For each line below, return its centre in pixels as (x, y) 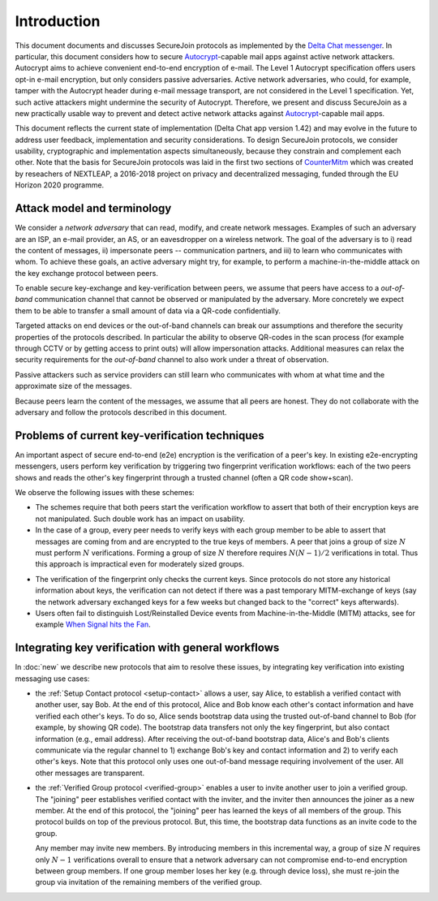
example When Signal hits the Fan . (93, 624)
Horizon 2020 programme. (60, 185)
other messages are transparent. (90, 773)
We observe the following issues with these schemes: (105, 493)
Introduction (58, 21)
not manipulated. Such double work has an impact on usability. (140, 519)
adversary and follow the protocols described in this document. (121, 412)
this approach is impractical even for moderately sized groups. (140, 564)
